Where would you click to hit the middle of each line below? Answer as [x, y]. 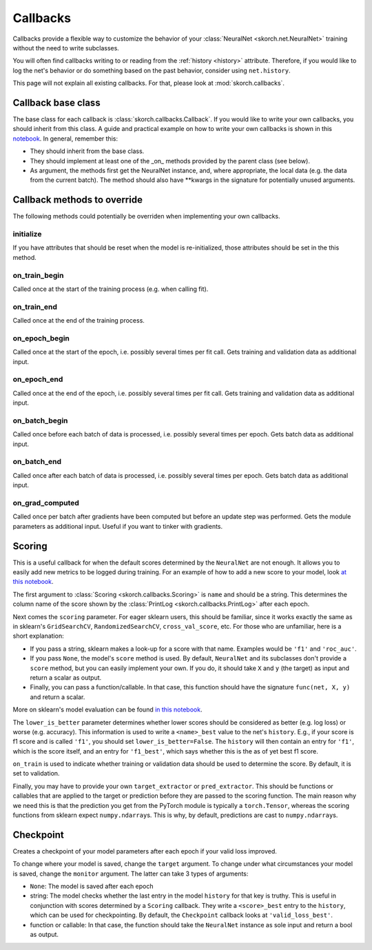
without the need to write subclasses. [66, 48]
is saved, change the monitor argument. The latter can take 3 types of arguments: [131, 873]
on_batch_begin [40, 421]
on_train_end [35, 307]
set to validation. [36, 774]
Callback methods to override [77, 200]
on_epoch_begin [41, 338]
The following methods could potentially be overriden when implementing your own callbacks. [146, 216]
